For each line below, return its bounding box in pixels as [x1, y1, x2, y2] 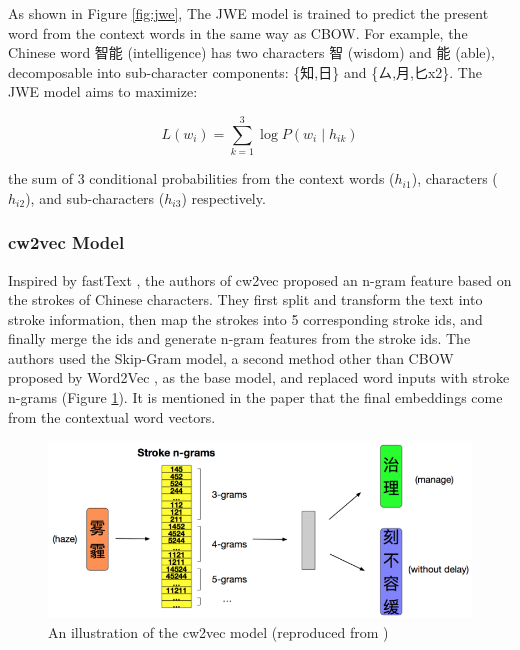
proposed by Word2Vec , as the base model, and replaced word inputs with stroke [8, 367, 510, 388]
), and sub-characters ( [25, 187, 165, 208]
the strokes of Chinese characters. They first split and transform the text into [8, 289, 483, 310]
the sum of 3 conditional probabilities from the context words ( [8, 168, 395, 189]
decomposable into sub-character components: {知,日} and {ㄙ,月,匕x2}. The [8, 61, 482, 82]
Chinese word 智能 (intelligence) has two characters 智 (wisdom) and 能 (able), [8, 42, 495, 63]
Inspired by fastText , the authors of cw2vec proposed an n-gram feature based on [8, 269, 512, 290]
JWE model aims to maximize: [8, 81, 198, 102]
